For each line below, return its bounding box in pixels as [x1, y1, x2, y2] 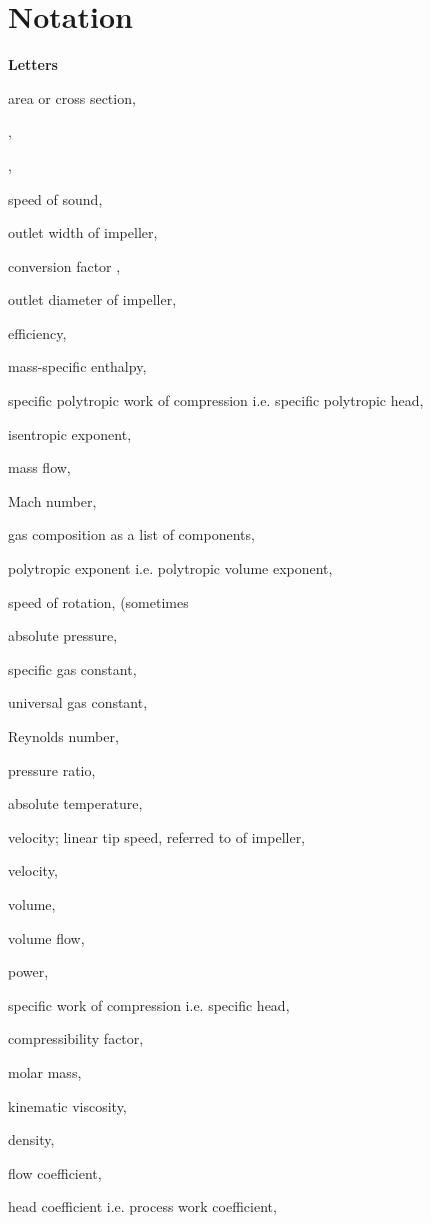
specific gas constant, [8, 658, 137, 679]
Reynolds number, [8, 726, 119, 746]
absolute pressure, [8, 625, 118, 646]
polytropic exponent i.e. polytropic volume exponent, [8, 558, 333, 579]
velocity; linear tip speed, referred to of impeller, [8, 826, 306, 847]
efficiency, [8, 322, 67, 343]
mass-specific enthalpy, [8, 356, 147, 377]
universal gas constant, [8, 692, 148, 713]
